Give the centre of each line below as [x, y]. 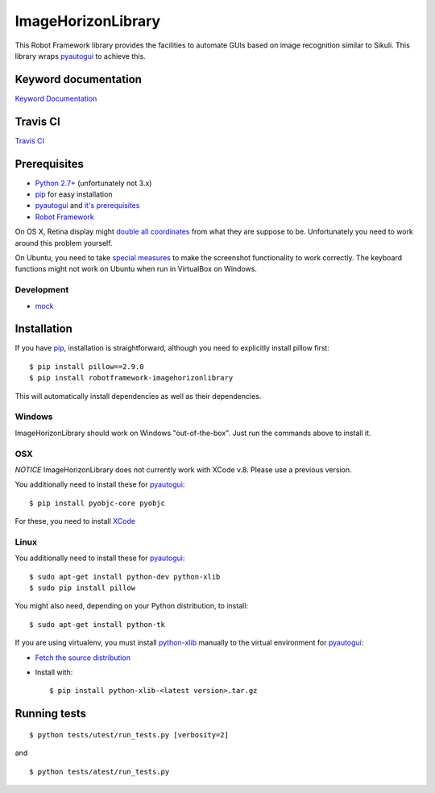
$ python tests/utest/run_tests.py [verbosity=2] [129, 735]
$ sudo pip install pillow [83, 587]
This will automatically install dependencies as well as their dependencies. [138, 396]
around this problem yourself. [64, 243]
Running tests [51, 714]
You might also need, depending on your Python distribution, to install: [132, 606]
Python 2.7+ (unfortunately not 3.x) [93, 183]
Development [42, 290]
